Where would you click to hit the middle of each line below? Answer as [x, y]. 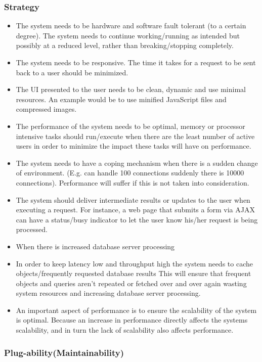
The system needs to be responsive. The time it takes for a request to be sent [136, 62]
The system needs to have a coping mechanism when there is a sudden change [137, 163]
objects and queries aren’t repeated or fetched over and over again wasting [131, 283]
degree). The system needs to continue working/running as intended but [128, 35]
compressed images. [46, 109]
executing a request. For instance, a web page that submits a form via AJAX [135, 210]
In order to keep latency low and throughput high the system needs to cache [134, 263]
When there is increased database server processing [95, 246]
